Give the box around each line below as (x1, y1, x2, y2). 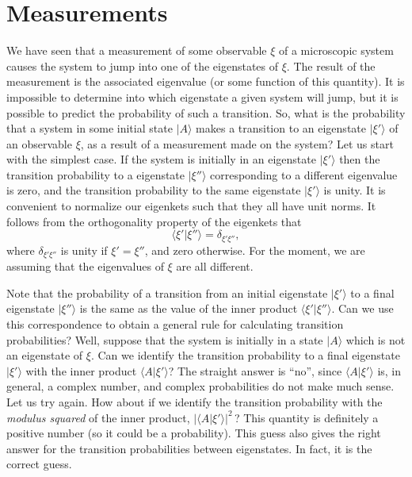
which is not (345, 331, 406, 348)
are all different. (176, 258, 254, 275)
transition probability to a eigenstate (6, 166, 185, 183)
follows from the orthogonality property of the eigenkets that (6, 213, 302, 229)
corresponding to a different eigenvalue (210, 166, 398, 183)
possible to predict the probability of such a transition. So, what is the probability (6, 104, 406, 121)
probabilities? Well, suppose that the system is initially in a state (6, 331, 323, 348)
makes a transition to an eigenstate (196, 120, 366, 137)
